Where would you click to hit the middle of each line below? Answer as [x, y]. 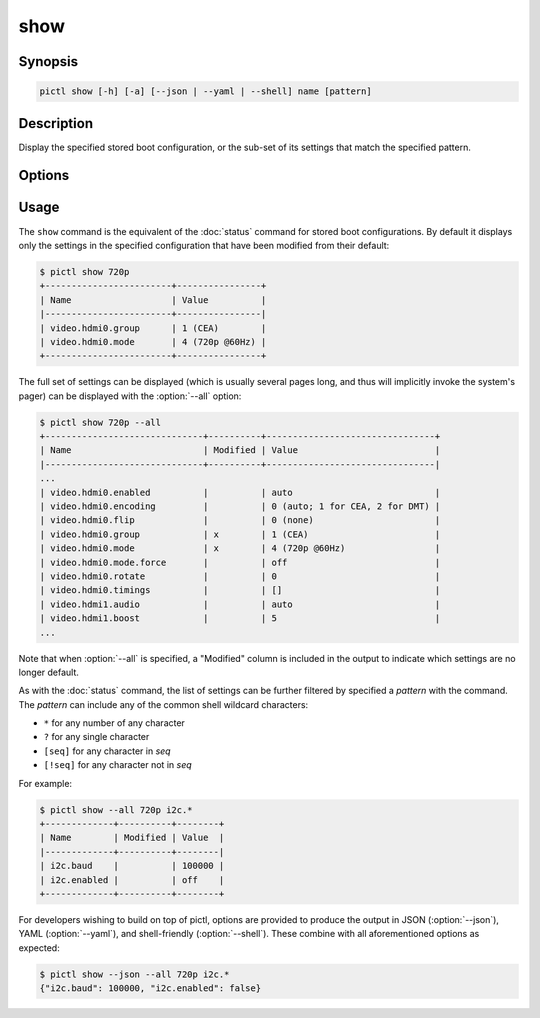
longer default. [49, 672]
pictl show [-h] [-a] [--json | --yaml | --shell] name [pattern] [205, 91]
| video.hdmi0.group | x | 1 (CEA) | [240, 534]
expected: [39, 947]
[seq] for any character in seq [107, 751]
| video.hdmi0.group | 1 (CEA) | [153, 328]
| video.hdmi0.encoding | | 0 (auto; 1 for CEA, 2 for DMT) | [240, 506]
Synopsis [48, 61]
